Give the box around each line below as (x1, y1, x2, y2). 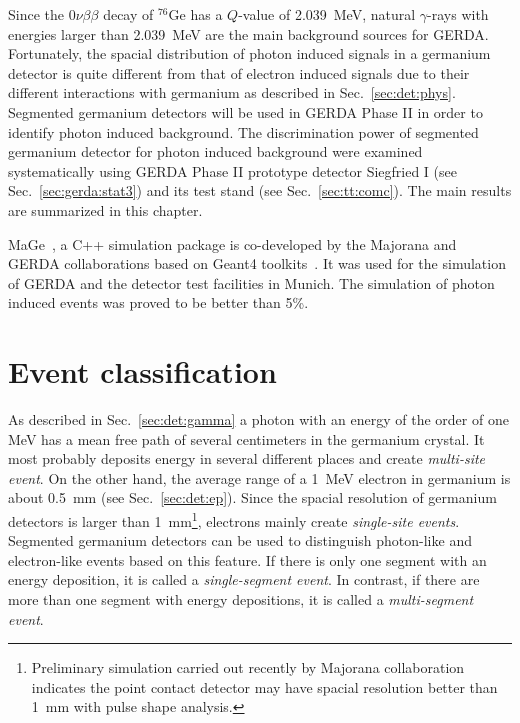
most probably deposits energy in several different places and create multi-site (8, 448, 486, 469)
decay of (103, 4, 154, 24)
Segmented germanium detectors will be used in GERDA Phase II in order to (8, 101, 483, 122)
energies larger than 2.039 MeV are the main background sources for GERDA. (8, 23, 489, 44)
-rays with (427, 4, 489, 24)
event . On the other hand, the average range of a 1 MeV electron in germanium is (8, 467, 511, 488)
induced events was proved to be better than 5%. (8, 292, 309, 313)
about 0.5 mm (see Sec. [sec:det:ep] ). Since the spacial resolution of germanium (8, 487, 497, 508)
